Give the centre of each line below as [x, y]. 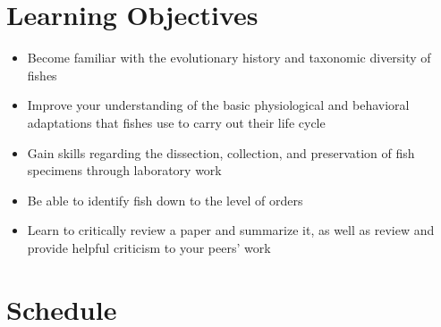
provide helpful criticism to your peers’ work [149, 247]
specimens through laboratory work [124, 170]
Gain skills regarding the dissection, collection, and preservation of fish [221, 152]
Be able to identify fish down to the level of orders [165, 200]
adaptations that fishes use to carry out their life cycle [176, 122]
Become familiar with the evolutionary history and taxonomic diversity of [229, 58]
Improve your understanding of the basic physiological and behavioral [218, 105]
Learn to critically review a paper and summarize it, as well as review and [231, 230]
